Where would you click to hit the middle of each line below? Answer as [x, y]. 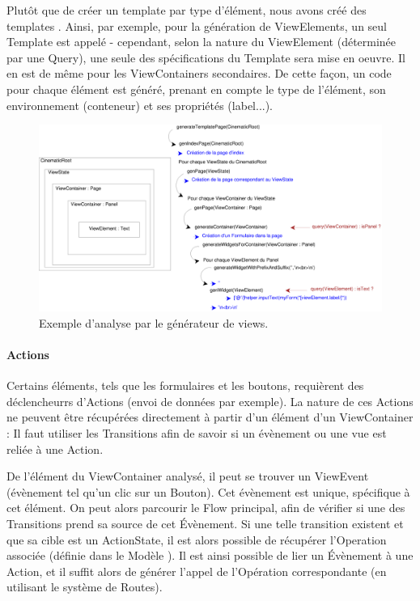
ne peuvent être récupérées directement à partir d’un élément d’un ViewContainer [210, 417]
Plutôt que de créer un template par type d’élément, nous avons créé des [187, 10]
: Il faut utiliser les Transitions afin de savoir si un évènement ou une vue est [197, 432]
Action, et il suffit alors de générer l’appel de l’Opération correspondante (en [197, 571]
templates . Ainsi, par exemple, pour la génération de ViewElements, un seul [197, 25]
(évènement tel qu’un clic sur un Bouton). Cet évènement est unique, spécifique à [208, 491]
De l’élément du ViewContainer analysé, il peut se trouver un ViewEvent [188, 476]
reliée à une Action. [55, 449]
